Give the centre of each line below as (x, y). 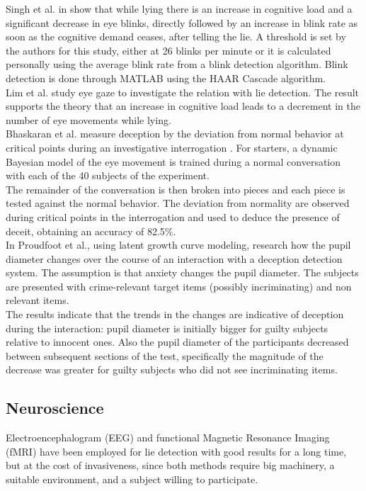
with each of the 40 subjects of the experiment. (108, 175)
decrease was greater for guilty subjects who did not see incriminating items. (172, 369)
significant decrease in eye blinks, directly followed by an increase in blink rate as (182, 22)
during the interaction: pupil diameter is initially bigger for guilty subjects (167, 328)
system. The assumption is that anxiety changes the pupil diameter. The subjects (182, 272)
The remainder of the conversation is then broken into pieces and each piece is (176, 189)
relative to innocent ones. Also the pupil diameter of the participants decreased (177, 342)
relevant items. (38, 300)
